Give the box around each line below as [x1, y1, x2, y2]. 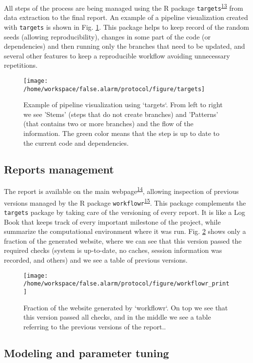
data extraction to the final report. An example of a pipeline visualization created [4, 12, 248, 22]
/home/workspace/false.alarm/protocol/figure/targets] [23, 85, 205, 93]
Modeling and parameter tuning [4, 345, 169, 360]
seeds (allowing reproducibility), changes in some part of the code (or [4, 31, 211, 41]
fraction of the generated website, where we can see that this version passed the [4, 235, 242, 246]
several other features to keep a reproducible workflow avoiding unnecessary [4, 50, 230, 60]
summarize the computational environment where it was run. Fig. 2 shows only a [4, 226, 246, 236]
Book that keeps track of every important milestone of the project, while [4, 216, 221, 227]
